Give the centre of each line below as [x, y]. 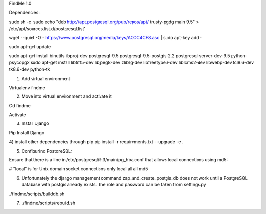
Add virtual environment [46, 78]
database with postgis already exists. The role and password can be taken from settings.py [114, 185]
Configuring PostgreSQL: [47, 151]
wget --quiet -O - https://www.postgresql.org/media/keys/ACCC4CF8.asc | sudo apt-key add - [105, 37]
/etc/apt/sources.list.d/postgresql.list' [47, 29]
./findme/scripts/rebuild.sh [49, 203]
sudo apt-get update [30, 46]
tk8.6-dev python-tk [30, 69]
